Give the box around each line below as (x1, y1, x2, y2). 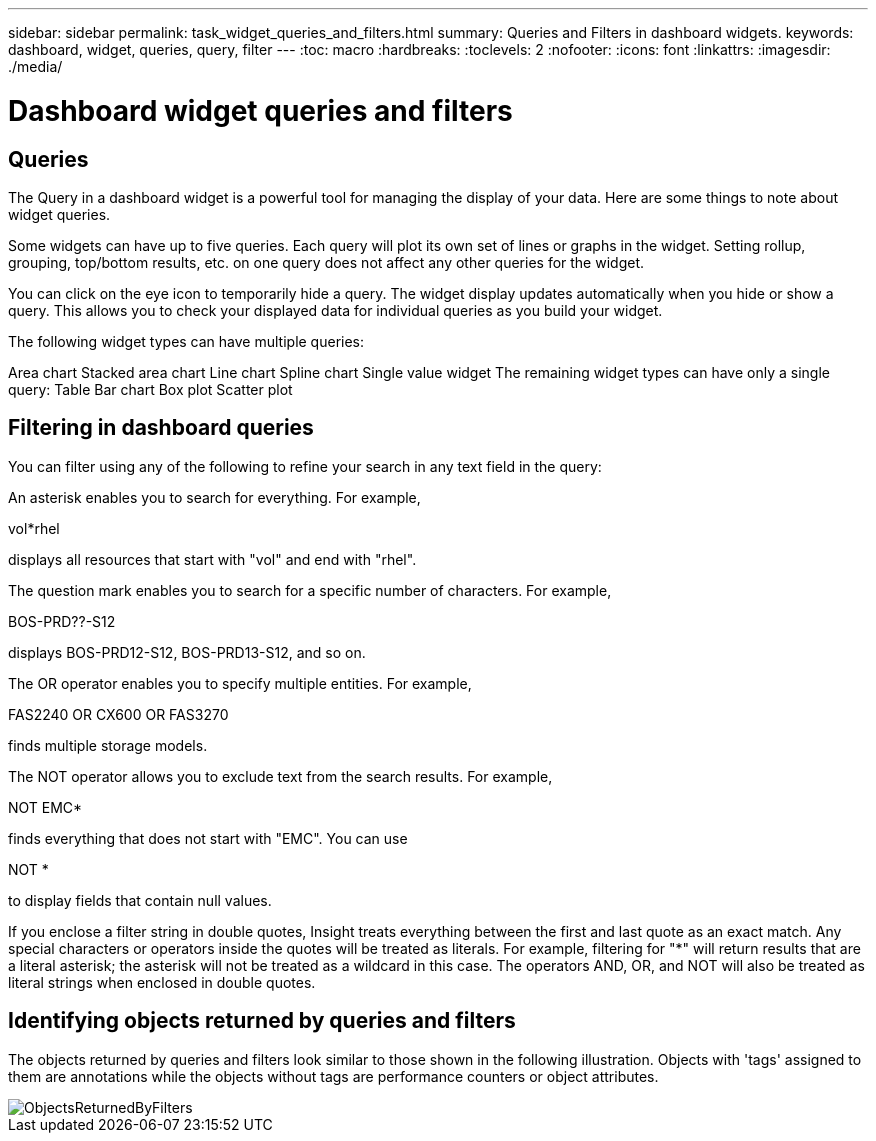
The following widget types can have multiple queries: (8, 332, 365, 350)
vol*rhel (8, 519, 60, 537)
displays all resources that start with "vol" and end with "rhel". (8, 550, 417, 568)
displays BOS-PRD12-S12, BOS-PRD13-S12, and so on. (8, 643, 366, 661)
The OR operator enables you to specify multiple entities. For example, (8, 674, 472, 692)
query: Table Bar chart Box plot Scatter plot (8, 380, 293, 398)
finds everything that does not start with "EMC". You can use (8, 829, 408, 847)
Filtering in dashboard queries (8, 415, 314, 441)
